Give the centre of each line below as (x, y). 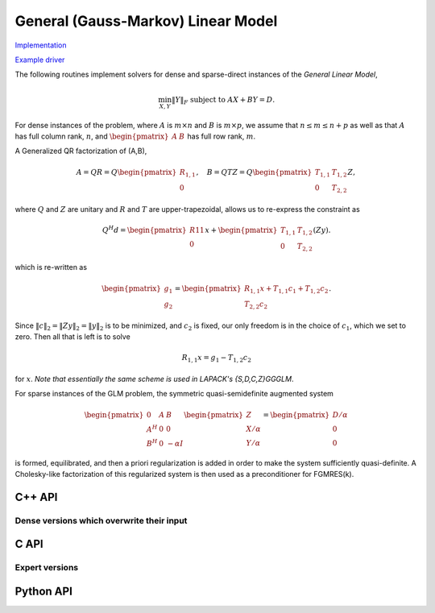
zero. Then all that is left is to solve (72, 337)
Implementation (41, 45)
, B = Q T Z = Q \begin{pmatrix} (254, 172)
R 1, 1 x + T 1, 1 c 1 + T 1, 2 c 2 (286, 289)
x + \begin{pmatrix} (241, 230)
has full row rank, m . (222, 136)
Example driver (40, 60)
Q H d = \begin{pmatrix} (144, 230)
